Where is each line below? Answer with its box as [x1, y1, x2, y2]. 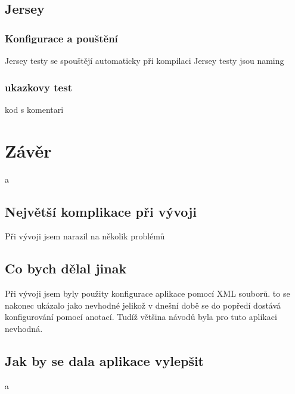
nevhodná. [5, 322, 43, 334]
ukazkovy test [5, 79, 72, 94]
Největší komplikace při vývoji [5, 202, 197, 220]
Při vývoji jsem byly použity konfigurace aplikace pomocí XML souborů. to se [5, 287, 290, 300]
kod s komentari [5, 103, 64, 115]
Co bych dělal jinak [5, 259, 127, 278]
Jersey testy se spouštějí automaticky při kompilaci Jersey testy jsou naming [5, 54, 284, 66]
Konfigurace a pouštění [5, 30, 118, 45]
